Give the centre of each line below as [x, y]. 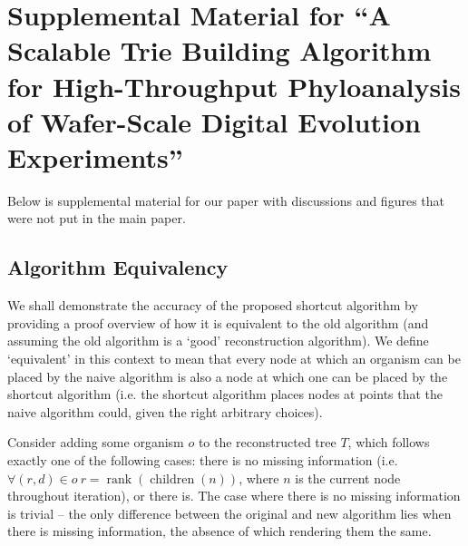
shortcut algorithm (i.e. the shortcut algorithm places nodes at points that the [225, 394]
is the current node [348, 478]
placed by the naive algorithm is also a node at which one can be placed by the [228, 376]
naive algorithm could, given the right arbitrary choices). [165, 411]
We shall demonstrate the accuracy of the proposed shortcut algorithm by [213, 305]
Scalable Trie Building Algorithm [219, 50]
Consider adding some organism [96, 442]
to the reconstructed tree [267, 442]
